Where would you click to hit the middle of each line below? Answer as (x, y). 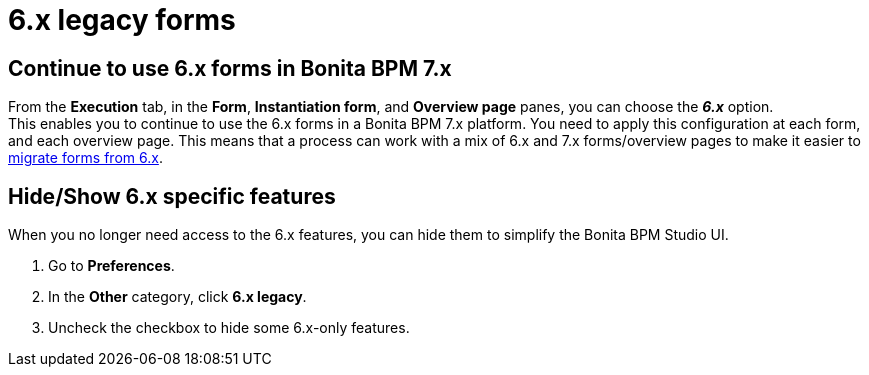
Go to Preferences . (111, 266)
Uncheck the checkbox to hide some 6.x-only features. (229, 328)
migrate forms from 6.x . (85, 158)
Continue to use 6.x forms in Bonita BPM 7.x (230, 68)
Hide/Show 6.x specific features (172, 196)
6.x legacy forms (122, 20)
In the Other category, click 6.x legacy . (177, 297)
